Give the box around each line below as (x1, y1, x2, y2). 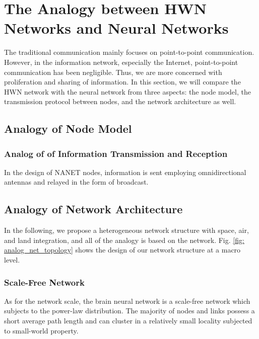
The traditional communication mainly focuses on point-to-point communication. (4, 47, 254, 57)
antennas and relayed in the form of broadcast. (4, 177, 149, 187)
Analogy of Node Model (4, 121, 132, 136)
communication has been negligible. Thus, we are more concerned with (4, 66, 222, 77)
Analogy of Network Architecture (4, 201, 183, 217)
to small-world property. (4, 325, 79, 335)
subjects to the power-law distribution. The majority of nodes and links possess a (4, 305, 255, 316)
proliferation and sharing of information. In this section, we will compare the (4, 76, 241, 87)
